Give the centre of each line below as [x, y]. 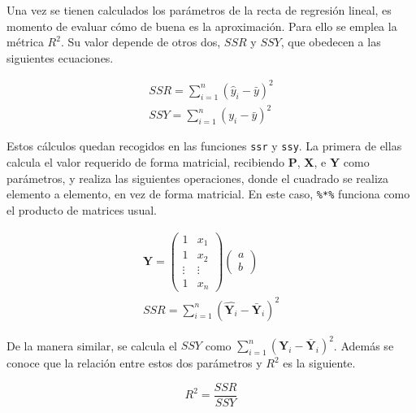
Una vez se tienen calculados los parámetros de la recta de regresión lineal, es [199, 10]
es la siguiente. [319, 363]
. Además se [364, 345]
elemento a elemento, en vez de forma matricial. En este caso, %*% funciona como [208, 194]
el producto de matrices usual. [82, 209]
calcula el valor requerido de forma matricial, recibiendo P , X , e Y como [188, 162]
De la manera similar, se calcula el [92, 345]
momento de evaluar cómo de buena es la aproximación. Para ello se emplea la [202, 26]
